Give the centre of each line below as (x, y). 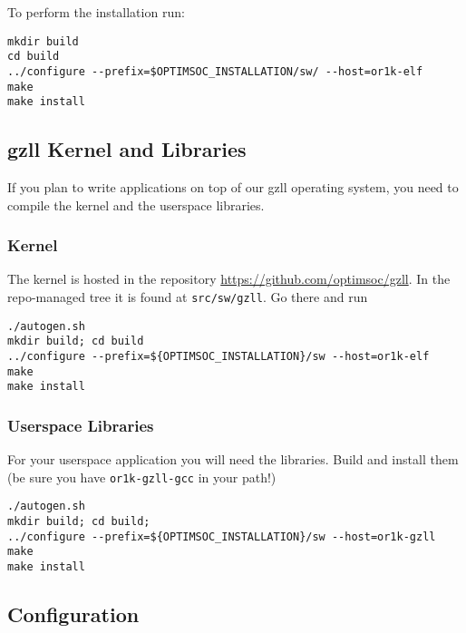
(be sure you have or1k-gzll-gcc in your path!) (142, 477)
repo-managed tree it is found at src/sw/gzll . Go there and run (188, 297)
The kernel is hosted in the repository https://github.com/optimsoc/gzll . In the (229, 279)
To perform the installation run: (96, 12)
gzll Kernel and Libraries (127, 149)
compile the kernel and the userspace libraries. (136, 205)
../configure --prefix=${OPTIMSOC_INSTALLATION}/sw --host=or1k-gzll (222, 536)
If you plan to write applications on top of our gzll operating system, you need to (233, 187)
